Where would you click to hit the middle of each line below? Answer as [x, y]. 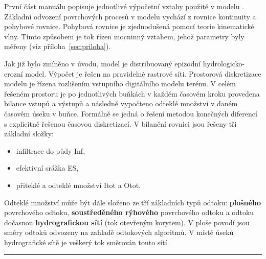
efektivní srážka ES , [47, 168]
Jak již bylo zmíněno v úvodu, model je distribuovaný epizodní [103, 63]
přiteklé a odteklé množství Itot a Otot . [79, 185]
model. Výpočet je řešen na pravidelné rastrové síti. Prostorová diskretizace [143, 73]
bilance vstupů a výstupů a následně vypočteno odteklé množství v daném [121, 103]
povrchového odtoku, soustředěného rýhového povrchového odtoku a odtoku [129, 212]
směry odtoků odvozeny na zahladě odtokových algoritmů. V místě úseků [119, 232]
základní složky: [29, 134]
